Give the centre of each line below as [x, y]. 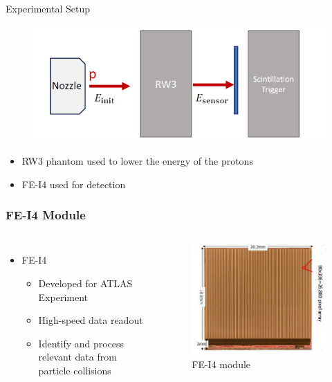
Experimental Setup [48, 8]
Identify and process [81, 343]
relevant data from [77, 357]
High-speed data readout [91, 320]
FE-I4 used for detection [74, 184]
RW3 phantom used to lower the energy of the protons [137, 160]
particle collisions [75, 370]
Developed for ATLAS [85, 283]
